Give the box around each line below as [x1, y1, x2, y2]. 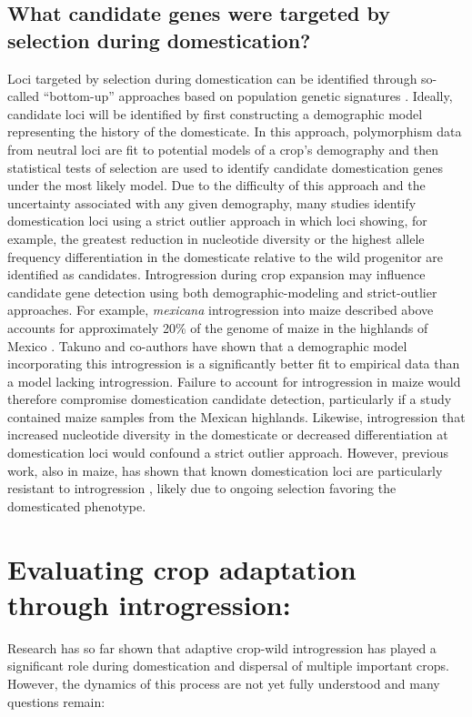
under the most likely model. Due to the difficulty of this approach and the [7, 176, 426, 195]
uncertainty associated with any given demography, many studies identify [7, 193, 417, 212]
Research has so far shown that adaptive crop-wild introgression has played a [7, 638, 437, 657]
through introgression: [7, 585, 291, 622]
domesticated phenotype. [7, 496, 146, 515]
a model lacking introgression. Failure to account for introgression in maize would [7, 371, 461, 390]
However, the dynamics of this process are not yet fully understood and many [7, 673, 440, 692]
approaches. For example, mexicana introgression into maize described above [7, 300, 434, 319]
